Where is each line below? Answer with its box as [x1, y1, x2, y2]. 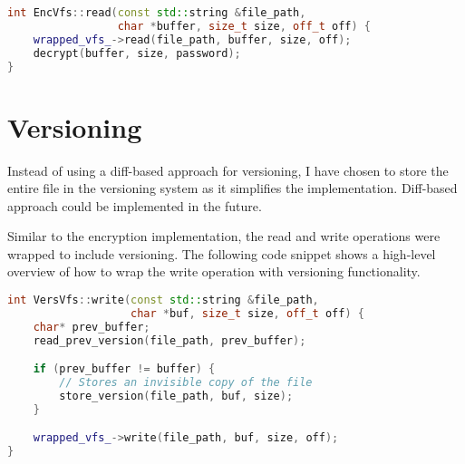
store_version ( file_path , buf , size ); [59, 389, 294, 402]
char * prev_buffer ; [33, 320, 150, 333]
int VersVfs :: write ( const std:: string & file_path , [7, 294, 319, 307]
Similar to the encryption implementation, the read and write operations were [7, 227, 441, 246]
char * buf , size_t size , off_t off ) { [131, 306, 364, 320]
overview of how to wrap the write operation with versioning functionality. [7, 262, 421, 281]
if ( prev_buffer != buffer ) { [33, 362, 216, 376]
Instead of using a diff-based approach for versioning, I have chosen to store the [7, 160, 449, 179]
